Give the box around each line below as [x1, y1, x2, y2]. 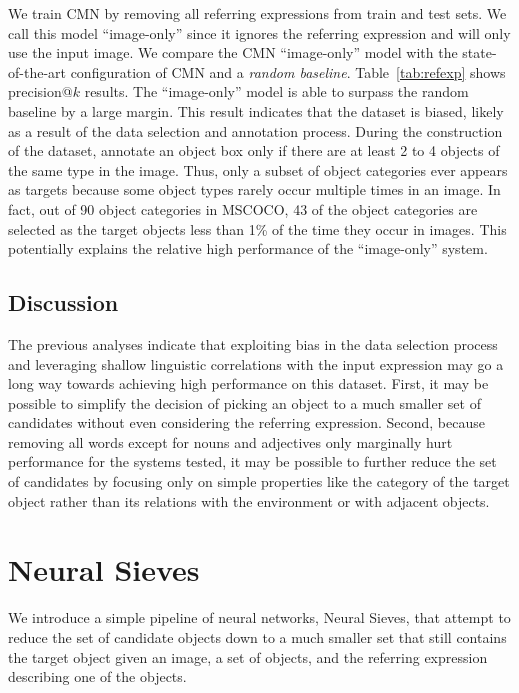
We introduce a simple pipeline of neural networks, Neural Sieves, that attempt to [8, 607, 511, 628]
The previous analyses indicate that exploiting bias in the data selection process [8, 333, 498, 354]
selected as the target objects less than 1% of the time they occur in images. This [8, 218, 507, 239]
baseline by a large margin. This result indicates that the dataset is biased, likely [8, 100, 504, 121]
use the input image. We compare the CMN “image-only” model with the [8, 42, 458, 63]
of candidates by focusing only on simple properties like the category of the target [8, 471, 510, 492]
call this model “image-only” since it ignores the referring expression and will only [8, 22, 511, 43]
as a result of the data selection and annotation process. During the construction [8, 120, 503, 141]
